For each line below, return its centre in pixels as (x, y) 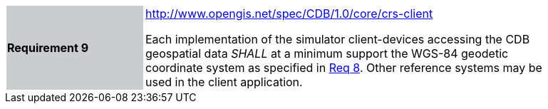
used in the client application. (224, 82)
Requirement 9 (48, 48)
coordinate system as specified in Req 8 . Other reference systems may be (344, 68)
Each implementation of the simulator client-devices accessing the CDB (338, 39)
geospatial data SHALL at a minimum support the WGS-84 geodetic (327, 53)
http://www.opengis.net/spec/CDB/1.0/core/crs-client (289, 14)
